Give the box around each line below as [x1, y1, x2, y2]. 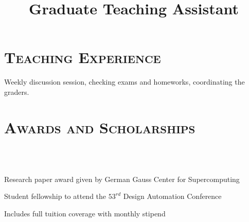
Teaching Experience [4, 47, 161, 68]
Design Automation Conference [123, 191, 222, 201]
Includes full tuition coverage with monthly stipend [4, 208, 166, 218]
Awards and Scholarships [4, 116, 195, 137]
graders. [4, 86, 29, 97]
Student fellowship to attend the [4, 191, 106, 201]
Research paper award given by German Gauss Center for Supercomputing [4, 173, 240, 184]
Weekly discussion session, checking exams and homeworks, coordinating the [4, 76, 245, 87]
